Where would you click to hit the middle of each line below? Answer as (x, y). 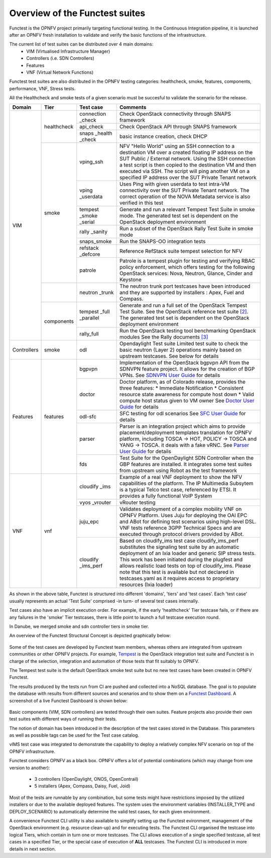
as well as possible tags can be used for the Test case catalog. (74, 735)
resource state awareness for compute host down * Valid (187, 395)
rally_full (89, 334)
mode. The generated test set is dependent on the (179, 216)
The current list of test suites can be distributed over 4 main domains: (81, 44)
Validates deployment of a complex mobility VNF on (181, 509)
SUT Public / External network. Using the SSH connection (187, 159)
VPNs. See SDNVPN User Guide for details (170, 375)
